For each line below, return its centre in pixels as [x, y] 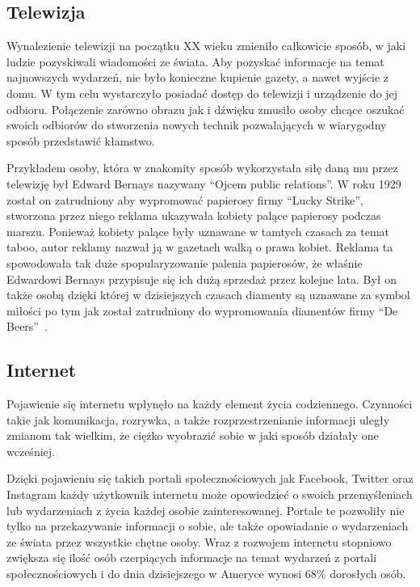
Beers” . [27, 326]
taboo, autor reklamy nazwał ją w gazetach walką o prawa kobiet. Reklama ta [200, 247]
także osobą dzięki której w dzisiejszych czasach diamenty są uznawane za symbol [208, 295]
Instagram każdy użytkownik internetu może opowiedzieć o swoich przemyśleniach [210, 494]
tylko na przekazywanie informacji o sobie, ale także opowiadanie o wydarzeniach [208, 526]
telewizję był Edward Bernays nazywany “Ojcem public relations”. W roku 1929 [204, 183]
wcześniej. [31, 451]
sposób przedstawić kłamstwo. [81, 140]
